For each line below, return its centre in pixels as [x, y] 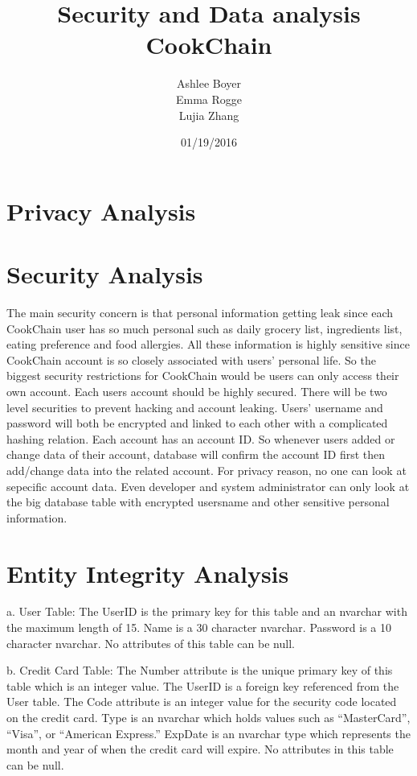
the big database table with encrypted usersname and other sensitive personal [198, 502]
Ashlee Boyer [208, 83]
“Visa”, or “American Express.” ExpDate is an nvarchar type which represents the [208, 733]
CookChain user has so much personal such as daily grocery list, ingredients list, [204, 328]
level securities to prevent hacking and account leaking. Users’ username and [195, 407]
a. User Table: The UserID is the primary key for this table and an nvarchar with [207, 611]
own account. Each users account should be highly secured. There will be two [197, 391]
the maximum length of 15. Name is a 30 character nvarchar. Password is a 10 [199, 627]
